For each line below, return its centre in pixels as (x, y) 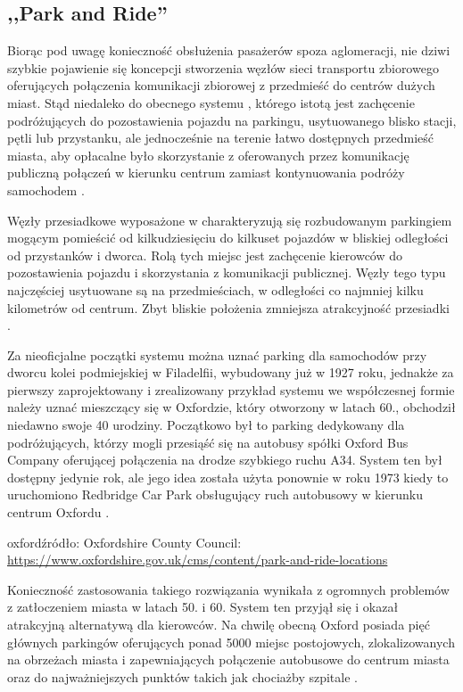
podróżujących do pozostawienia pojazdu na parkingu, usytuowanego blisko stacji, (232, 120)
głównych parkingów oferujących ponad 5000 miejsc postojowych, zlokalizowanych (231, 642)
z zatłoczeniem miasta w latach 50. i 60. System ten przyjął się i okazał (203, 607)
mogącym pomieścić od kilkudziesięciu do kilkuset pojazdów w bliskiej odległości (228, 238)
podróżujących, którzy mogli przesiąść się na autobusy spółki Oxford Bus (208, 442)
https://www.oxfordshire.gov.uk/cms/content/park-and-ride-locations (198, 560)
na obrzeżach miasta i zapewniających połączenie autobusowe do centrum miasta (228, 659)
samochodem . (46, 189)
